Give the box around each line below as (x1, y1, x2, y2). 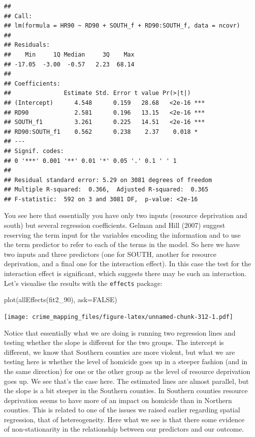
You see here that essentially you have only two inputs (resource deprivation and (4, 210, 248, 220)
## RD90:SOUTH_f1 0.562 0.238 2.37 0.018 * (4, 128, 198, 135)
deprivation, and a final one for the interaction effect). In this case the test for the (4, 258, 252, 269)
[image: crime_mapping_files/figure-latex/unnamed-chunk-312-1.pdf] (4, 313, 233, 320)
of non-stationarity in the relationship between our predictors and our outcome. (4, 424, 244, 434)
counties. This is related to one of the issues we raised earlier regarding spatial (4, 405, 240, 415)
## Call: (4, 12, 32, 20)
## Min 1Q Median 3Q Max (4, 51, 134, 58)
